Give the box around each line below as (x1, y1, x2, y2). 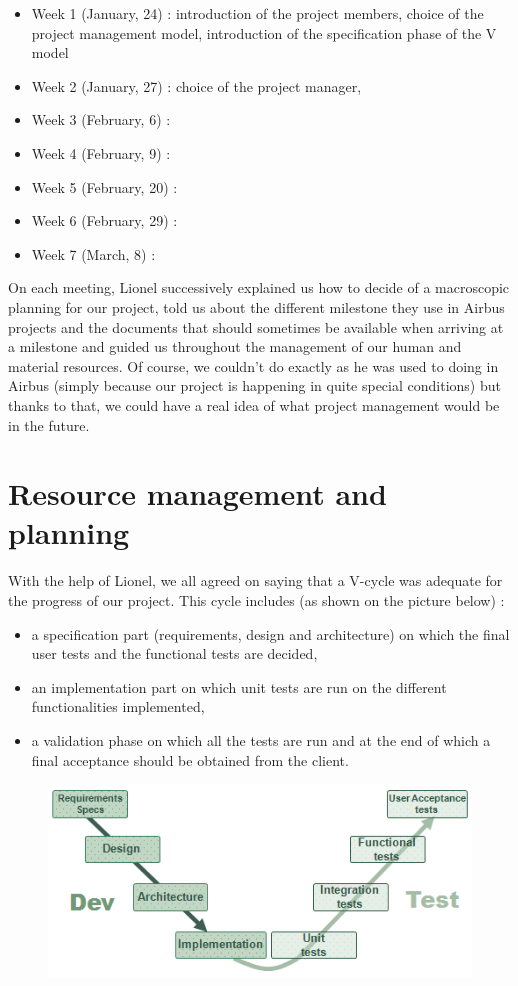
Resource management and (8, 473, 387, 514)
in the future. (8, 414, 90, 435)
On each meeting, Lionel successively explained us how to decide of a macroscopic (8, 277, 510, 298)
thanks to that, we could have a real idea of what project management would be (8, 394, 500, 415)
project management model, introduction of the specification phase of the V (31, 22, 497, 43)
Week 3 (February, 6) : (31, 109, 171, 130)
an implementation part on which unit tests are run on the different (31, 676, 447, 697)
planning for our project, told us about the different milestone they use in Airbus (8, 296, 505, 317)
